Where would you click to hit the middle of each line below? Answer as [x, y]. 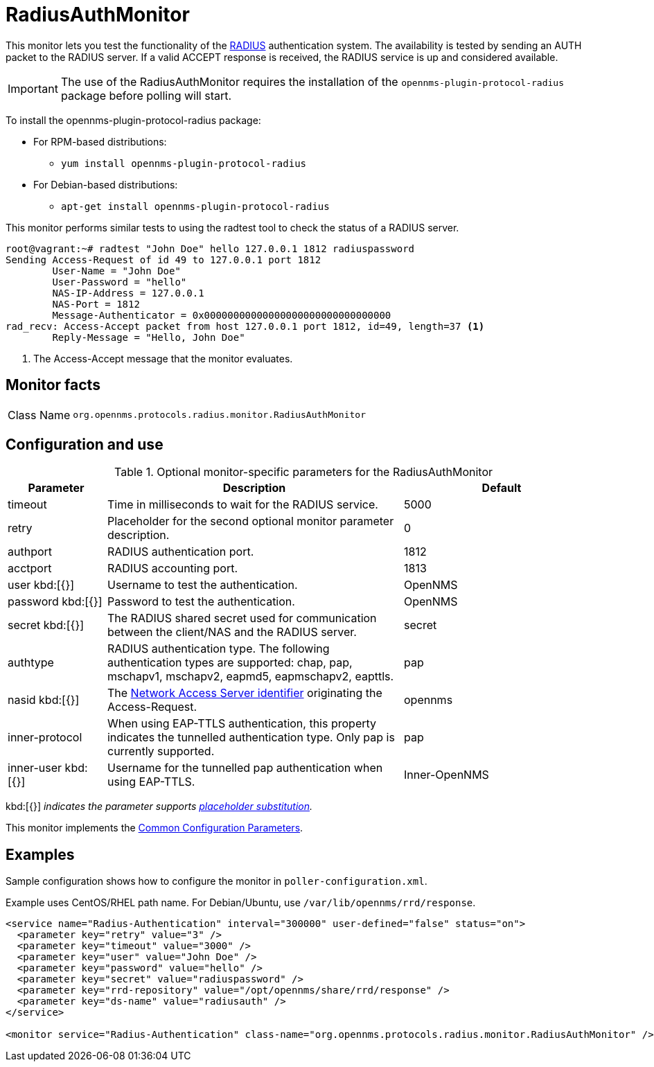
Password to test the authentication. [201, 602]
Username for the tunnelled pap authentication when [245, 768]
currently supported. [161, 751]
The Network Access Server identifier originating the [245, 693]
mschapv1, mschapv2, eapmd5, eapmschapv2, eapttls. [250, 677]
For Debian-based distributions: [106, 184]
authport [30, 552]
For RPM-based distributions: [100, 141]
